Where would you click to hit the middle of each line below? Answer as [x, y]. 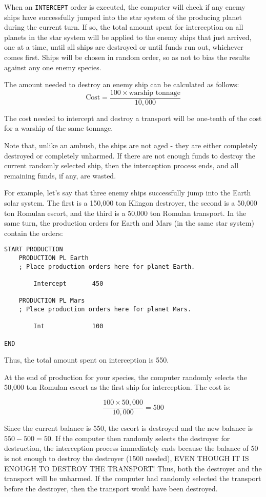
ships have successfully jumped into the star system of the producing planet [123, 17]
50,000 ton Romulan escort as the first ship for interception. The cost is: [118, 387]
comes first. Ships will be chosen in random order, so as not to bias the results [127, 57]
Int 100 [68, 326]
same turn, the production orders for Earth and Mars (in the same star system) [129, 223]
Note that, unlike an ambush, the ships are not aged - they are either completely [131, 145]
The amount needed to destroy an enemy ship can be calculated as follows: [122, 84]
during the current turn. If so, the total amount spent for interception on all [124, 27]
